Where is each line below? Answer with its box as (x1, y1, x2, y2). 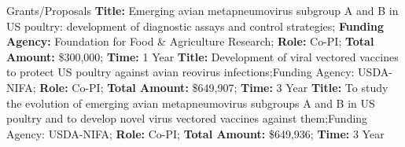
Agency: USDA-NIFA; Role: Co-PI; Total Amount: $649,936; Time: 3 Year (6, 125, 385, 141)
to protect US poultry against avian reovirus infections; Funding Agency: (6, 64, 355, 80)
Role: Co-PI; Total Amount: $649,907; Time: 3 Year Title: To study (39, 79, 388, 95)
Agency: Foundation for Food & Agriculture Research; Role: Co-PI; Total (6, 33, 374, 50)
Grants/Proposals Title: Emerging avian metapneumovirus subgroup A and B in (6, 2, 399, 18)
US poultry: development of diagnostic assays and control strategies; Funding (6, 17, 385, 34)
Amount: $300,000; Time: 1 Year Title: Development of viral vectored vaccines (6, 48, 399, 64)
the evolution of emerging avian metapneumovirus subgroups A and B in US (6, 94, 375, 111)
